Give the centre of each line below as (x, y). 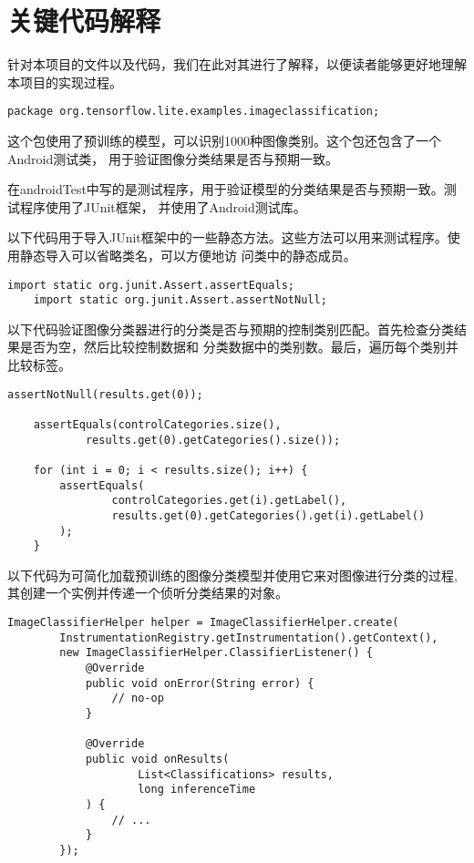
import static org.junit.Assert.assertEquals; (151, 285)
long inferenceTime (197, 790)
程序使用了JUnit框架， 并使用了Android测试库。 (163, 206)
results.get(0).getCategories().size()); (213, 440)
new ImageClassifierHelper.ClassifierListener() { (216, 653)
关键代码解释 (84, 21)
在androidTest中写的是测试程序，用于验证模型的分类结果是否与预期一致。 (226, 189)
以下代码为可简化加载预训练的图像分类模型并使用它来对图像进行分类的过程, (232, 575)
